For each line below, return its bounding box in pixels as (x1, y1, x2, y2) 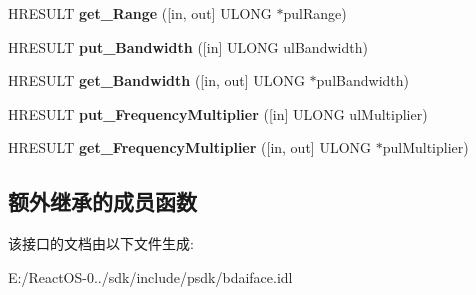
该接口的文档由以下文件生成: (8, 233, 194, 254)
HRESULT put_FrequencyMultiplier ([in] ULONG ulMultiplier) (8, 103, 428, 124)
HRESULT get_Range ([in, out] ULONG (8, 3, 272, 23)
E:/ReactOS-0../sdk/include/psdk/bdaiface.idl (8, 266, 293, 287)
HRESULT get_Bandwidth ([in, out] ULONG (8, 70, 305, 91)
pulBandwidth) (316, 70, 409, 91)
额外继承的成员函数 (8, 186, 197, 217)
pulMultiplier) (382, 137, 469, 158)
